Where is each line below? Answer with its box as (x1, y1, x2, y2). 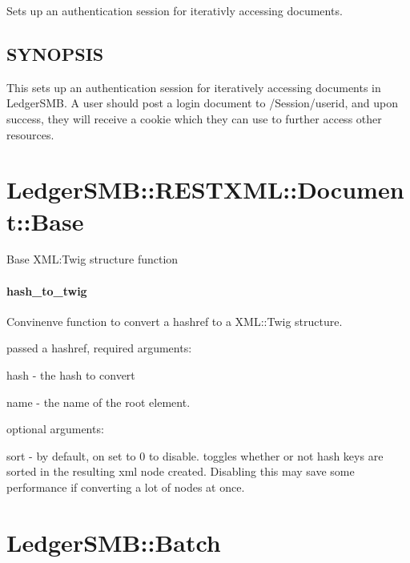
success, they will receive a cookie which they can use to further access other (6, 110, 382, 127)
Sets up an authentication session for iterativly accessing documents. (6, 2, 343, 18)
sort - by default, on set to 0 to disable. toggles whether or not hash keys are (6, 447, 384, 464)
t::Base (6, 204, 84, 237)
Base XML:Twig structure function (6, 251, 179, 267)
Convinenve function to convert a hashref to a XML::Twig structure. (6, 312, 343, 329)
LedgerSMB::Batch (6, 525, 221, 558)
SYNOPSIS (6, 41, 104, 66)
